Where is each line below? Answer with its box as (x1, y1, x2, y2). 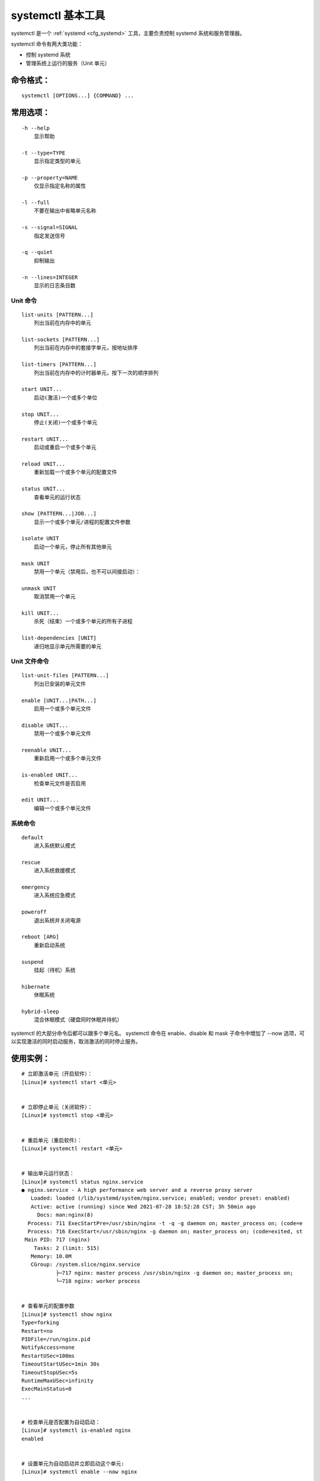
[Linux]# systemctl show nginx (21, 1311, 113, 1317)
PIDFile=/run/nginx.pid (21, 1336, 91, 1342)
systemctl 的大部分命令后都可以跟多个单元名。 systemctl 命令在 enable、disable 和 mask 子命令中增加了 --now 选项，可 (11, 1030, 305, 1037)
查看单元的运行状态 (33, 493, 81, 501)
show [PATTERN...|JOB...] (21, 510, 97, 517)
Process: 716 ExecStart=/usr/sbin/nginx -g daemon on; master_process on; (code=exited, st (27, 1228, 303, 1235)
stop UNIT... (21, 411, 59, 418)
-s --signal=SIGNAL (21, 224, 78, 231)
